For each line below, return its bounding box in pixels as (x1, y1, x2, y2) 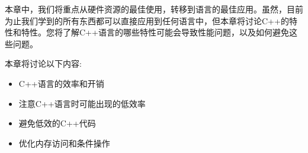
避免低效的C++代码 (18, 117, 96, 129)
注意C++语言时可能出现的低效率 (18, 97, 146, 109)
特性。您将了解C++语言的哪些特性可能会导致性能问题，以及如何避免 (21, 26, 289, 38)
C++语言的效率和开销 (18, 77, 104, 89)
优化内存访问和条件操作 (18, 136, 110, 149)
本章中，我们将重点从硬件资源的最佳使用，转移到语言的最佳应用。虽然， (5, 3, 287, 15)
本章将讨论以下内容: (5, 57, 82, 70)
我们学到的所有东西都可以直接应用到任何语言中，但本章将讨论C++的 (21, 14, 289, 27)
